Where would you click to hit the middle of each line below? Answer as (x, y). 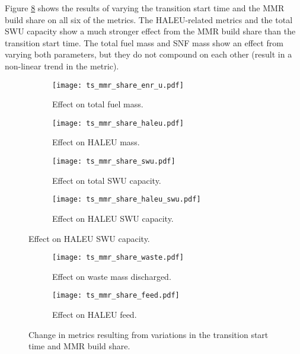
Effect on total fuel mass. (98, 104)
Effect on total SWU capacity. (107, 180)
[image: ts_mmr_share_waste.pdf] (118, 258)
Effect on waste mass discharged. (112, 276)
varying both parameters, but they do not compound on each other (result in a (149, 54)
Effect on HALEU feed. (95, 315)
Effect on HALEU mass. (96, 142)
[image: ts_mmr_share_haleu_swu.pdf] (127, 200)
